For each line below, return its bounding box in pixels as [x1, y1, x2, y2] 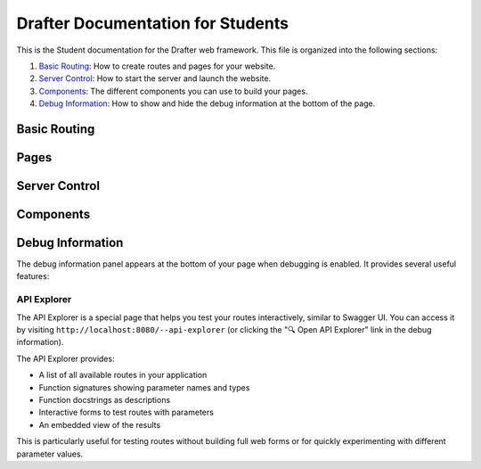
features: [16, 271, 50, 282]
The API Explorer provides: [16, 353, 115, 364]
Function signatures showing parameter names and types [38, 382, 250, 392]
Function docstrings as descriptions [38, 394, 171, 405]
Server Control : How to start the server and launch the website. [38, 73, 272, 84]
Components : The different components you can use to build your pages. [38, 86, 308, 96]
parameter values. [16, 448, 84, 459]
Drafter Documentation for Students [16, 13, 289, 33]
